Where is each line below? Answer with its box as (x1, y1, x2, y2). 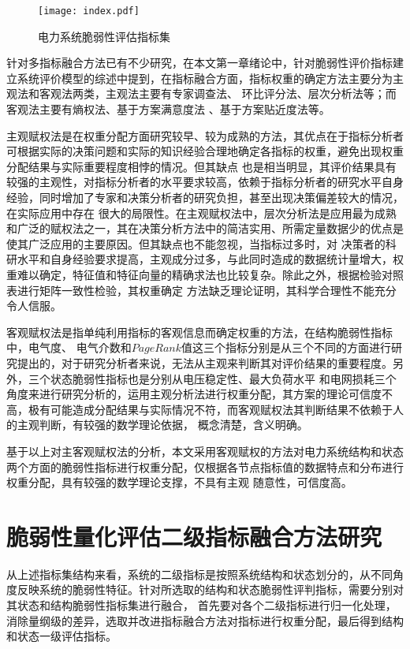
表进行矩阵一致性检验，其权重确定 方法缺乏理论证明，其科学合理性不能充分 (6, 282, 397, 298)
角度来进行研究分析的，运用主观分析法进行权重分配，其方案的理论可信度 (6, 386, 382, 402)
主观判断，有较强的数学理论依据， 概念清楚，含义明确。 (17, 416, 308, 433)
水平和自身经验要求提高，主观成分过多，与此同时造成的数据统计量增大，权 (17, 251, 404, 267)
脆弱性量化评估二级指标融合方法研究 (6, 520, 382, 552)
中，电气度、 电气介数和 (6, 339, 132, 356)
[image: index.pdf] (38, 6, 140, 17)
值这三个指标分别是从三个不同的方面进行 (181, 339, 392, 356)
